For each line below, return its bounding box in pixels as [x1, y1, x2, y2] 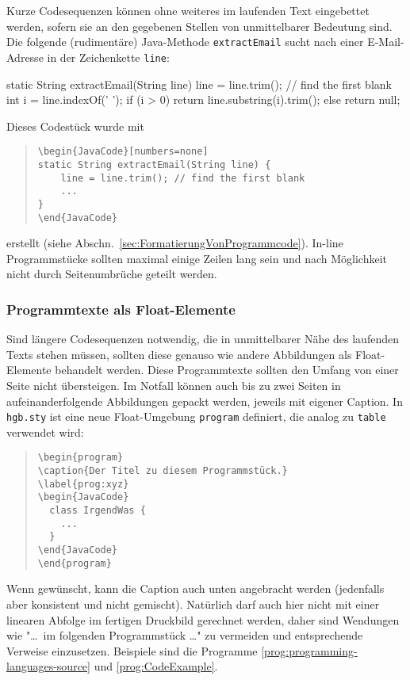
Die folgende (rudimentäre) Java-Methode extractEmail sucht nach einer [6, 33, 364, 50]
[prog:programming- [261, 642, 358, 659]
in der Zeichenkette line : [47, 48, 170, 65]
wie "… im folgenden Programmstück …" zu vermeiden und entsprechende [6, 627, 363, 644]
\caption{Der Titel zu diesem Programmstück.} [37, 465, 288, 477]
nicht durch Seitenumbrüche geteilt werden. [6, 266, 217, 282]
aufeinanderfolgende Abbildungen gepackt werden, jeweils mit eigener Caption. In [6, 392, 403, 409]
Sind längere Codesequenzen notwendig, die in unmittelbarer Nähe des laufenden [6, 330, 399, 347]
